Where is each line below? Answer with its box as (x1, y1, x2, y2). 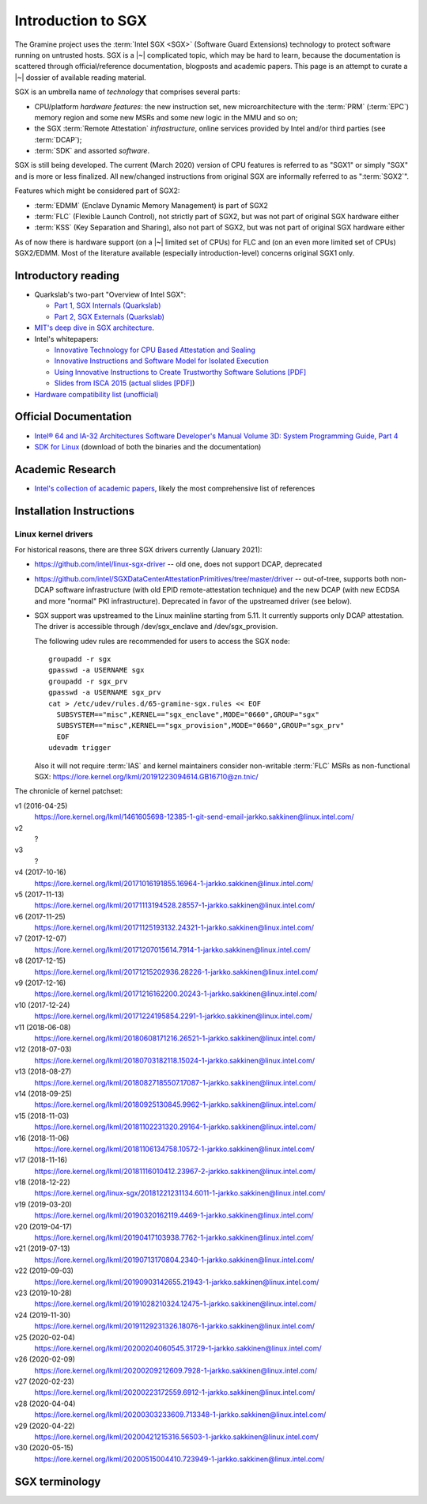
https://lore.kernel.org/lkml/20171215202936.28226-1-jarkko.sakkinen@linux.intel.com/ (34, 967, 319, 976)
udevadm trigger (48, 744, 111, 752)
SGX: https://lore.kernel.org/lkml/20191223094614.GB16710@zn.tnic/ (34, 772, 259, 781)
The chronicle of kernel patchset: (14, 786, 123, 796)
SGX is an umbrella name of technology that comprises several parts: (14, 87, 240, 97)
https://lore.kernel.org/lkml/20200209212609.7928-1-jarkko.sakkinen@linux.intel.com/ (34, 1366, 318, 1375)
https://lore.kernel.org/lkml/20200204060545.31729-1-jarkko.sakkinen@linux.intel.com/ (34, 1343, 322, 1353)
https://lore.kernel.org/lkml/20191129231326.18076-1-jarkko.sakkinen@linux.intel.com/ (34, 1321, 316, 1331)
